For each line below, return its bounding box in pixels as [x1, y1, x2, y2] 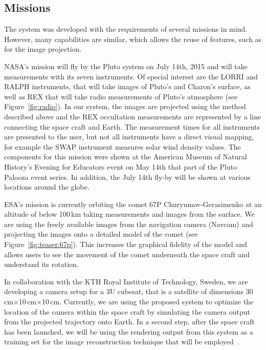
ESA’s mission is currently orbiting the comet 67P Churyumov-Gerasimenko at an [4, 198, 262, 209]
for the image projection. [4, 44, 82, 54]
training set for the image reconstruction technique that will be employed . [4, 336, 239, 347]
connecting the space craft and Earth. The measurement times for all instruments [4, 121, 260, 132]
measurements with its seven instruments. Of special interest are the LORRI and [4, 71, 258, 81]
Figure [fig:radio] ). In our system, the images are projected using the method [4, 101, 246, 112]
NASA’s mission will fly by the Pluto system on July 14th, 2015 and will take [4, 60, 248, 71]
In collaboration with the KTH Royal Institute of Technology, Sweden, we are [4, 276, 248, 286]
